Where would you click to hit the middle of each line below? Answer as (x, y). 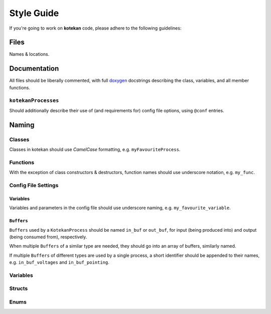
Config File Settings (34, 185)
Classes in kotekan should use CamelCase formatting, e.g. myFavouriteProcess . (95, 149)
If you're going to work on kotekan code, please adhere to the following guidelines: (95, 28)
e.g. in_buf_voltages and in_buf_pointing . (59, 262)
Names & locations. (29, 54)
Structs (19, 288)
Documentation (34, 68)
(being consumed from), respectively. (48, 237)
